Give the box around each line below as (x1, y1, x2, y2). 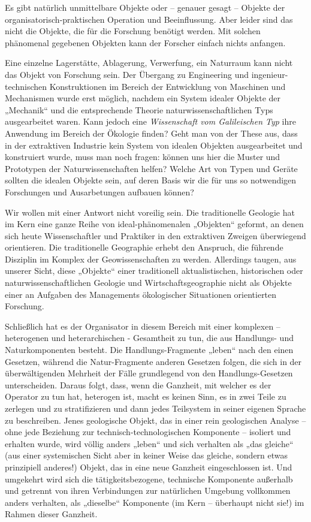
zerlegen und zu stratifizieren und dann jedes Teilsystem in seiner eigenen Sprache (5, 402, 306, 414)
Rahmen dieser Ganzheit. (5, 508, 98, 520)
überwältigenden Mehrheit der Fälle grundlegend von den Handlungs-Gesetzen (5, 367, 293, 379)
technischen (5, 80, 47, 92)
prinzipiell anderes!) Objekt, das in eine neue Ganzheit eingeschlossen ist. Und (5, 460, 292, 473)
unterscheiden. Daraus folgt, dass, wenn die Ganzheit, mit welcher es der (5, 378, 271, 391)
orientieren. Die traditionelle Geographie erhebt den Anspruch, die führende (5, 241, 283, 254)
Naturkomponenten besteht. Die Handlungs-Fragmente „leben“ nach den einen (5, 343, 294, 356)
